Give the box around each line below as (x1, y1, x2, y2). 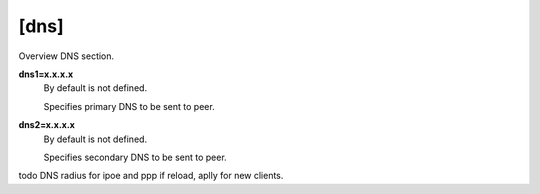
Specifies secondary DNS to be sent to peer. (43, 151, 227, 163)
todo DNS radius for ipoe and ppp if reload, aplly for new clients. (18, 170, 284, 182)
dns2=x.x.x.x (18, 119, 75, 131)
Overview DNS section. (18, 50, 115, 62)
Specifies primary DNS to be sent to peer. (43, 100, 215, 112)
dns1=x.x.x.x (18, 68, 74, 80)
